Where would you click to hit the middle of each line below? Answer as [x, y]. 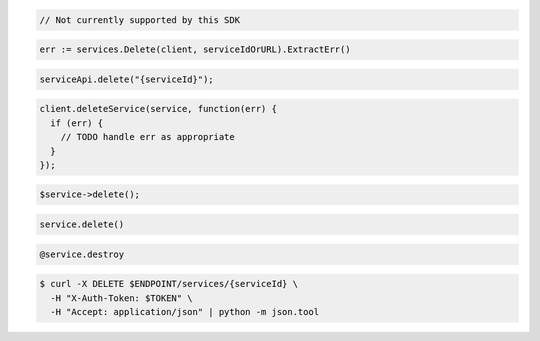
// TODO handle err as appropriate [147, 137]
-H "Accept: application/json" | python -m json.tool [185, 311]
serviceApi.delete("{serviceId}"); [126, 79]
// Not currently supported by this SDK [139, 19]
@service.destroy [82, 254]
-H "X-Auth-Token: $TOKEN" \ [122, 298]
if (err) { [77, 123]
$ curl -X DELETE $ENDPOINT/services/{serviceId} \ [169, 284]
